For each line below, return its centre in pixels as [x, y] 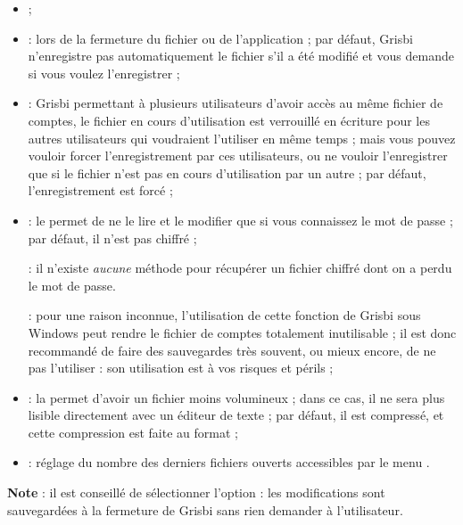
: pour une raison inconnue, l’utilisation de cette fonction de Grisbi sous [224, 315]
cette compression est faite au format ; [133, 432]
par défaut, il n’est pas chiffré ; [112, 238]
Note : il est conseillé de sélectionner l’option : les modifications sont [196, 492]
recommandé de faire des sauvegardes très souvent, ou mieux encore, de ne [232, 350]
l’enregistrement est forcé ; [100, 190]
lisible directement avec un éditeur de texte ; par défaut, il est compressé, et [236, 415]
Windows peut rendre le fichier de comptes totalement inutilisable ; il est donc [242, 332]
